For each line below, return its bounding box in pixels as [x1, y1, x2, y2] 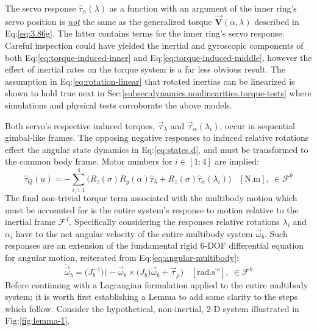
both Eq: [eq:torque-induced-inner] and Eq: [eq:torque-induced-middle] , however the [5, 51, 312, 63]
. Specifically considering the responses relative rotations [69, 215, 280, 228]
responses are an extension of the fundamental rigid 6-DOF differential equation [5, 239, 304, 252]
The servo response [5, 2, 76, 14]
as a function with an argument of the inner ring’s [109, 2, 297, 14]
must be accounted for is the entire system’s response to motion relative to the [5, 203, 299, 216]
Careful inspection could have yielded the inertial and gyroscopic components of [5, 39, 304, 51]
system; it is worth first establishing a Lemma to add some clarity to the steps [5, 290, 298, 303]
